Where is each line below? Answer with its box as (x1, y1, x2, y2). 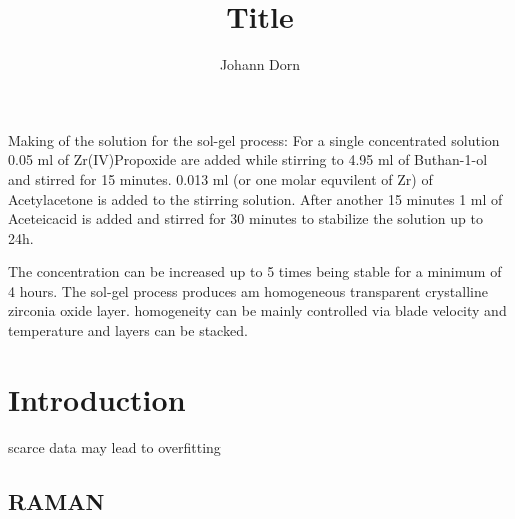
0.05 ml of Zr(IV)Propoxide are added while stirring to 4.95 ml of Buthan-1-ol (8, 149, 488, 170)
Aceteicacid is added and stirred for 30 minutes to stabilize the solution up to (8, 208, 483, 229)
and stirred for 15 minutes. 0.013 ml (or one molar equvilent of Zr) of (8, 168, 433, 189)
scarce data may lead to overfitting (8, 436, 221, 457)
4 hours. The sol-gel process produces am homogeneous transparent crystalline (8, 280, 488, 301)
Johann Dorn (219, 54, 301, 75)
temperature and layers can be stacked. (8, 320, 248, 341)
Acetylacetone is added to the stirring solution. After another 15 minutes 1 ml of (8, 188, 503, 209)
